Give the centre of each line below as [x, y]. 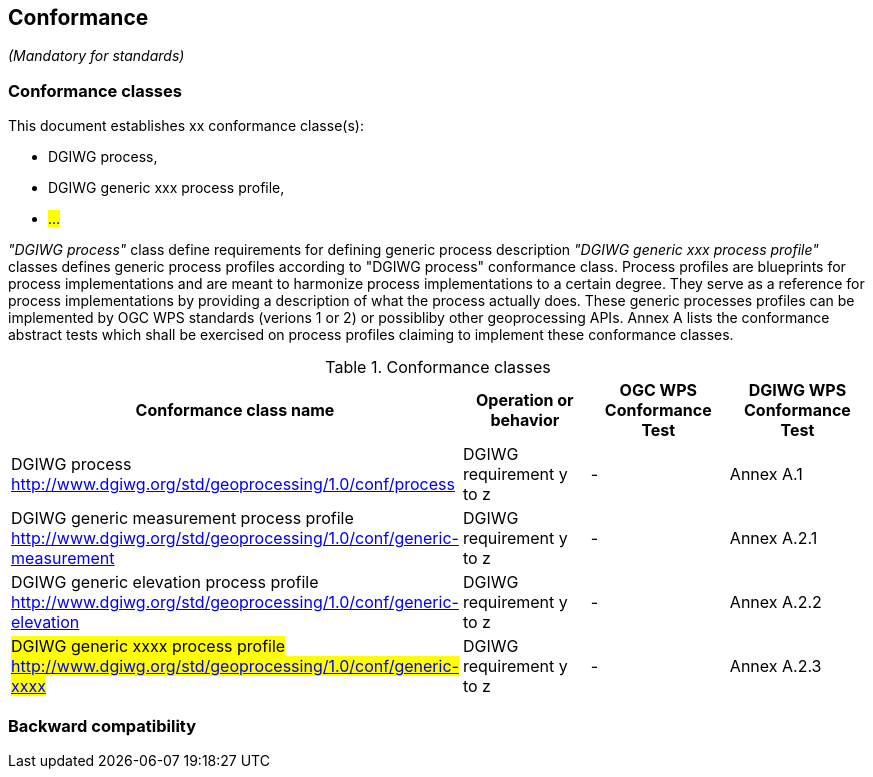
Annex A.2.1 [773, 538]
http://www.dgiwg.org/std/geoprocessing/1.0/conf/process [233, 484]
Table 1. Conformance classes [438, 367]
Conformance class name [235, 410]
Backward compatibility [102, 725]
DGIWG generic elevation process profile [165, 582]
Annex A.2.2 [775, 602]
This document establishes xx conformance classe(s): [186, 126]
